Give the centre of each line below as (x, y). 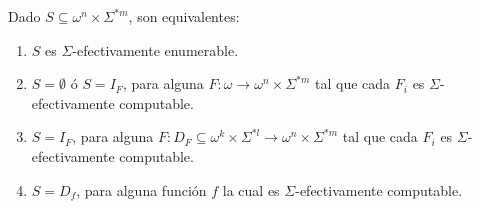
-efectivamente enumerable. (155, 49)
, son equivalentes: (184, 16)
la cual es (251, 189)
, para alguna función (141, 189)
